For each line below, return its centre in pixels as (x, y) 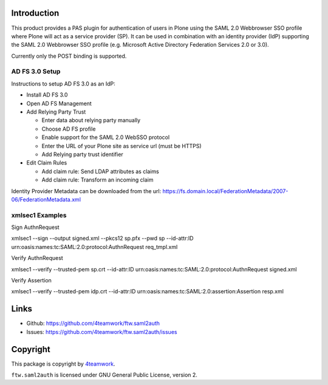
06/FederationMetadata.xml (46, 199)
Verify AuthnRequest (37, 258)
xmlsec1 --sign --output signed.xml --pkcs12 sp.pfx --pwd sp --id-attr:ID (102, 238)
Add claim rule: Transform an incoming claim (98, 180)
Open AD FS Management (59, 103)
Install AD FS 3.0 (47, 95)
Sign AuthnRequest (36, 227)
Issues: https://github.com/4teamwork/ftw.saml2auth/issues (102, 332)
